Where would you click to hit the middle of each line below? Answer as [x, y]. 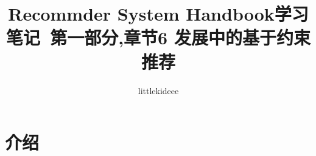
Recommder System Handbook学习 [158, 14]
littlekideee [158, 90]
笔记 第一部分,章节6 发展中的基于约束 [158, 37]
